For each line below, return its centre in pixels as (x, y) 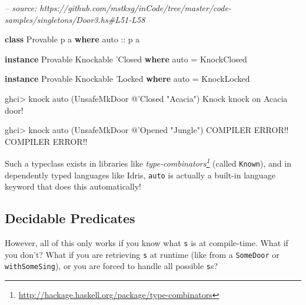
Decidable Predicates (70, 218)
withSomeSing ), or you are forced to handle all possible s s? (112, 266)
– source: (21, 8)
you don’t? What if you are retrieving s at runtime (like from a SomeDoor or (142, 254)
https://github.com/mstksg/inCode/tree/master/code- (135, 8)
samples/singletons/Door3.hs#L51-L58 (75, 19)
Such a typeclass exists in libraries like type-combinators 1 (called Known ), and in (148, 162)
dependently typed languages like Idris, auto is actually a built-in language (140, 175)
